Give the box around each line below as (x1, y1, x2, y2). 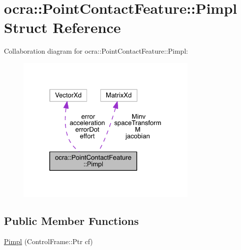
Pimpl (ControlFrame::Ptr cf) (4, 236, 93, 246)
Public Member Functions (4, 213, 139, 228)
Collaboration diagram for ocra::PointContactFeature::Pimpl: (4, 46, 188, 56)
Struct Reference (4, 17, 121, 37)
